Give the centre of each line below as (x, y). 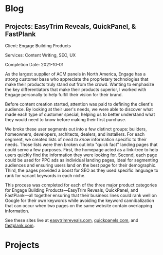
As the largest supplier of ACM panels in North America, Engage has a (75, 74)
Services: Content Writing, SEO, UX (41, 55)
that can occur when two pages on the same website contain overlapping (79, 206)
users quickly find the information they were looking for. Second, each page (81, 155)
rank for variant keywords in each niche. (45, 175)
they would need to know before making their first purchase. (66, 119)
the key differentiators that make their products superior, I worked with (76, 90)
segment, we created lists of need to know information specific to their (76, 139)
